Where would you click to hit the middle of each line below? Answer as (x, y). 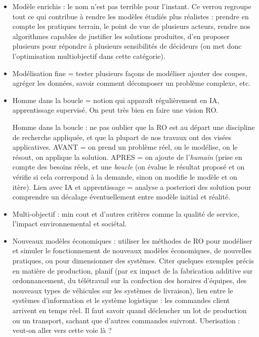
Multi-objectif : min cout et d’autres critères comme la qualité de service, (126, 213)
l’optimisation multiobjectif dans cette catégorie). (89, 56)
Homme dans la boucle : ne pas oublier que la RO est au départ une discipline (134, 127)
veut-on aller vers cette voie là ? (62, 330)
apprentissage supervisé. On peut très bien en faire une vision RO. (115, 110)
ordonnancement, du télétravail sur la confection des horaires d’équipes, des (129, 280)
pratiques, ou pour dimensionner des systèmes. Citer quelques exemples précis (133, 261)
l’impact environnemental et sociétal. (70, 224)
